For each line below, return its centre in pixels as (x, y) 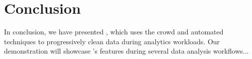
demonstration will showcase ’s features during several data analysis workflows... (126, 51)
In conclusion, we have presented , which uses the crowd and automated (114, 32)
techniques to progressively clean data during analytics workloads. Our (112, 41)
